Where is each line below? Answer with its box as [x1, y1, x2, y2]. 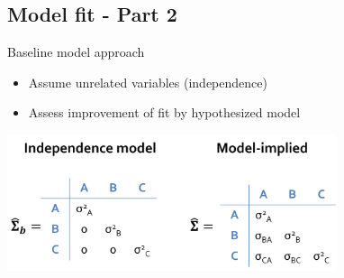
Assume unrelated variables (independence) [28, 72, 267, 91]
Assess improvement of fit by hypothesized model [28, 103, 301, 122]
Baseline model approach [7, 42, 145, 61]
